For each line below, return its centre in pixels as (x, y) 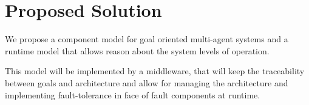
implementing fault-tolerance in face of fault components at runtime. (133, 94)
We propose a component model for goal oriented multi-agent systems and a (147, 39)
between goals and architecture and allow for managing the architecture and (147, 82)
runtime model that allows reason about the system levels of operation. (137, 50)
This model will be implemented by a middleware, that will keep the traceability (155, 71)
